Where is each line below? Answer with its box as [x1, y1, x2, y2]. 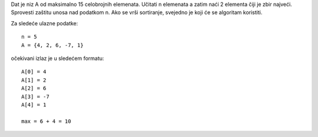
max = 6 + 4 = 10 [21, 118, 71, 125]
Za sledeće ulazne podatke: [11, 19, 78, 26]
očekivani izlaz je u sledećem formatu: [11, 55, 104, 62]
